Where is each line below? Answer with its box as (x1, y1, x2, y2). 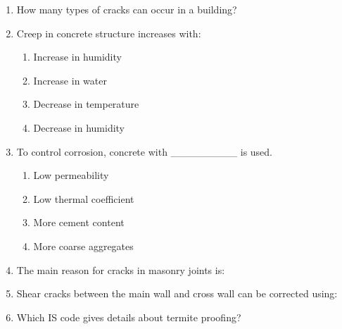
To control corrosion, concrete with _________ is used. (16, 144, 272, 159)
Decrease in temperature (33, 97, 139, 111)
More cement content (33, 215, 125, 230)
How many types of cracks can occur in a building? (16, 2, 237, 16)
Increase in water (33, 73, 107, 87)
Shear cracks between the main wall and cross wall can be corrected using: (16, 286, 338, 301)
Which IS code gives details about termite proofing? (16, 309, 241, 324)
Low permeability (33, 168, 109, 182)
